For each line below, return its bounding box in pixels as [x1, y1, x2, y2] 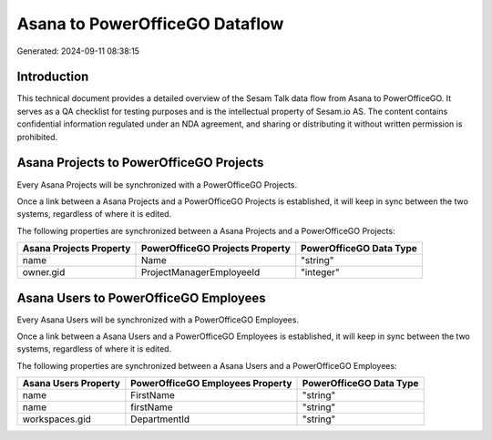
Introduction [16, 69, 89, 85]
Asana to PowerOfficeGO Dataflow [16, 14, 284, 34]
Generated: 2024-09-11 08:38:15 [16, 46, 140, 56]
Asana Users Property [22, 377, 120, 390]
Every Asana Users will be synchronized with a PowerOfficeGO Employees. [16, 314, 300, 325]
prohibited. [16, 131, 58, 142]
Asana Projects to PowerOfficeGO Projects [16, 155, 264, 170]
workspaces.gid [22, 413, 91, 425]
